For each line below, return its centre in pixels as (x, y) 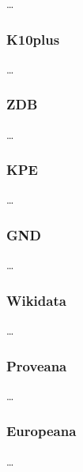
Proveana (37, 365)
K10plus (33, 39)
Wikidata (36, 300)
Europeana (41, 431)
